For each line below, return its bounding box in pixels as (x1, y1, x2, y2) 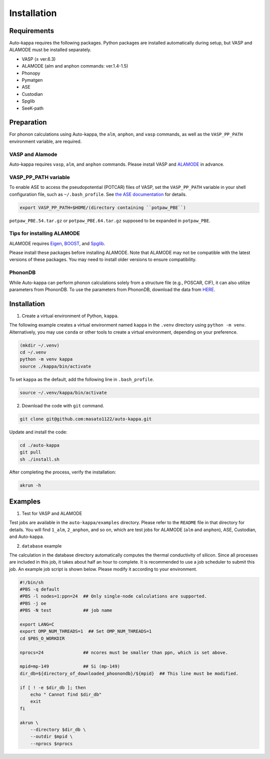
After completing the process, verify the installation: (9, 469, 116, 475)
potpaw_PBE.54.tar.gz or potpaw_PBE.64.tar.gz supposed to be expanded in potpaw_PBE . (9, 217, 210, 223)
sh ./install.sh (19, 456, 60, 462)
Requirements (9, 27, 54, 35)
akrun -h (19, 482, 41, 488)
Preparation (9, 118, 47, 127)
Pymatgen (21, 77, 43, 83)
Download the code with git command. (21, 402, 104, 408)
